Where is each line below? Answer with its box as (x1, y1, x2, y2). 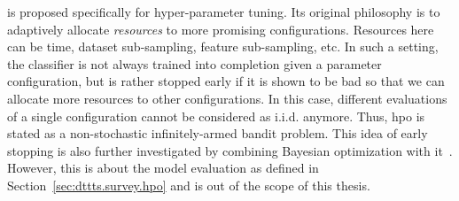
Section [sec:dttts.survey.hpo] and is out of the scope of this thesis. (7, 175, 370, 194)
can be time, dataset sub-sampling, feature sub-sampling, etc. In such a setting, (7, 37, 439, 56)
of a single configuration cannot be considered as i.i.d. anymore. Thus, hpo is (7, 106, 425, 125)
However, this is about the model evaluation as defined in (7, 158, 319, 177)
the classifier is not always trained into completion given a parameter (7, 54, 382, 73)
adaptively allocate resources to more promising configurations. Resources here (7, 19, 434, 38)
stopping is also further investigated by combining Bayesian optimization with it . (7, 141, 453, 159)
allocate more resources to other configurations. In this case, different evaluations (7, 89, 447, 107)
